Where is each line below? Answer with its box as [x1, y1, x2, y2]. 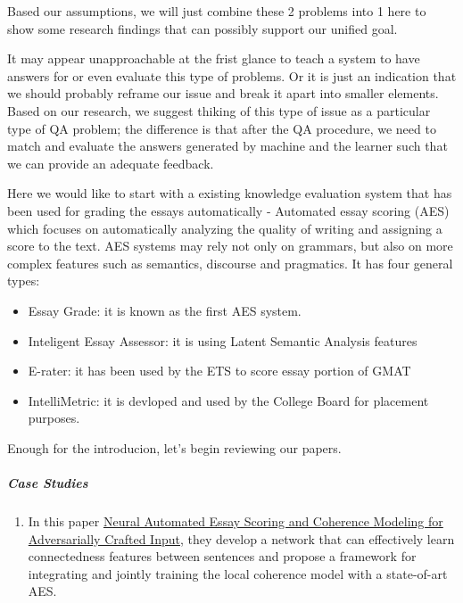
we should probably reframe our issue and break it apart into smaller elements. [7, 84, 439, 103]
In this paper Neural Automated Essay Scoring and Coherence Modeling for [28, 512, 443, 531]
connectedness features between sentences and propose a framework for [28, 547, 417, 566]
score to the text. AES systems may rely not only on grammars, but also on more [7, 236, 453, 255]
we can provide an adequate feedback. [7, 153, 214, 172]
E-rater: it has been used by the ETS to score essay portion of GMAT [28, 361, 411, 380]
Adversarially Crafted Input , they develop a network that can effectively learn [28, 529, 455, 548]
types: [7, 271, 40, 290]
